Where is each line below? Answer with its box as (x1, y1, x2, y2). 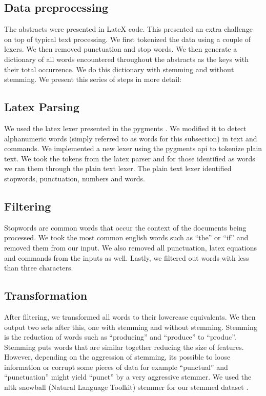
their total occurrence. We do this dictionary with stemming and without (4, 64, 234, 74)
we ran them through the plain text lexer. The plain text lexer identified (4, 163, 232, 174)
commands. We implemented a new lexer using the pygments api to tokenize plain (4, 143, 262, 154)
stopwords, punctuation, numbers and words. (4, 173, 146, 183)
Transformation (4, 287, 88, 303)
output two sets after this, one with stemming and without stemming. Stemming (4, 321, 257, 332)
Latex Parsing (4, 99, 79, 115)
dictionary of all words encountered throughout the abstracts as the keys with (4, 53, 249, 64)
